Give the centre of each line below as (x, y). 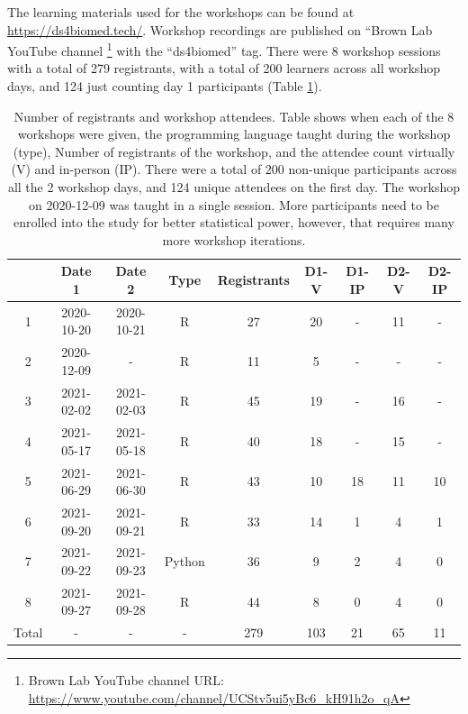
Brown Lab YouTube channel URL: (126, 680)
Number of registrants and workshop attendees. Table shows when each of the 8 (234, 116)
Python (184, 561)
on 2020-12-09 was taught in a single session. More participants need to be (234, 204)
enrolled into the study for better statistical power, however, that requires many (234, 222)
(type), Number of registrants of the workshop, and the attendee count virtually (234, 151)
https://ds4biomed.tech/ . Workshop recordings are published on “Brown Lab (220, 29)
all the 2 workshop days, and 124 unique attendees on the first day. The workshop (234, 187)
